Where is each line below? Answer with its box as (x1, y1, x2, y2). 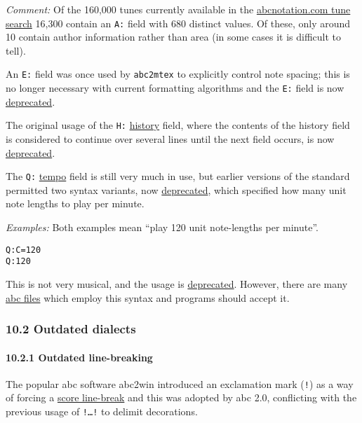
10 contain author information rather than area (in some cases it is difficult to (6, 29, 342, 44)
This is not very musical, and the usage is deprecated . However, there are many (6, 276, 348, 291)
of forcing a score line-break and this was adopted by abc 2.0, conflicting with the (6, 390, 357, 405)
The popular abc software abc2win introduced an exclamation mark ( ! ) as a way (6, 376, 354, 391)
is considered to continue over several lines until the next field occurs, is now (6, 132, 335, 146)
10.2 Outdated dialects (6, 320, 136, 338)
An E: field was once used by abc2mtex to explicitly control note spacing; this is (6, 67, 350, 81)
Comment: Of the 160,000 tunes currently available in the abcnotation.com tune (6, 2, 351, 16)
